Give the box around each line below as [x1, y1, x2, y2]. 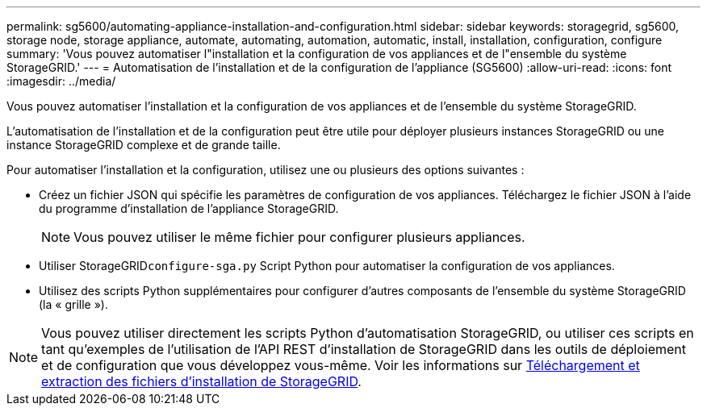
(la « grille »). [39, 298, 108, 311]
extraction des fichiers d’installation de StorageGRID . [41, 373, 362, 389]
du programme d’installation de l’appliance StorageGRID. [39, 202, 339, 215]
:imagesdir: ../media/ [6, 74, 116, 88]
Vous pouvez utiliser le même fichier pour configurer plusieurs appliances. [73, 229, 525, 245]
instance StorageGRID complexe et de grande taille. [6, 138, 281, 152]
